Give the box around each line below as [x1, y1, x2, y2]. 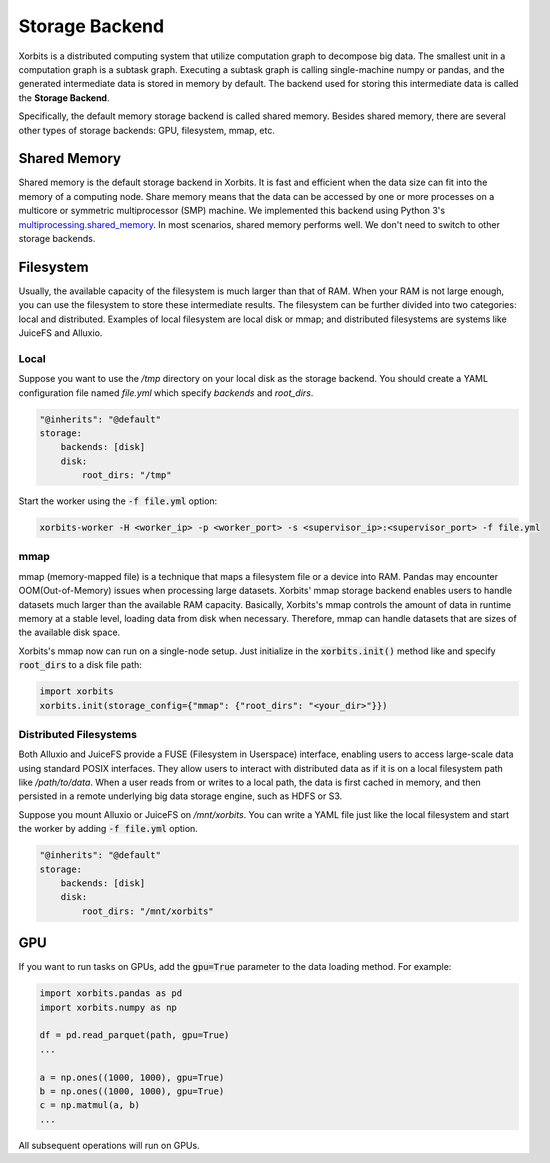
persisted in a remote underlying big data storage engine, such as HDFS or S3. [18, 790, 343, 802]
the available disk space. [18, 626, 121, 639]
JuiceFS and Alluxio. [18, 327, 103, 339]
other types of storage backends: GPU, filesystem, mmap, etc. [18, 124, 275, 136]
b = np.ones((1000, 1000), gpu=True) [39, 1086, 225, 1097]
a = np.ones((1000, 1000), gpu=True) [39, 1071, 225, 1083]
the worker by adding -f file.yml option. [18, 823, 199, 835]
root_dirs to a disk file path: [18, 659, 142, 671]
